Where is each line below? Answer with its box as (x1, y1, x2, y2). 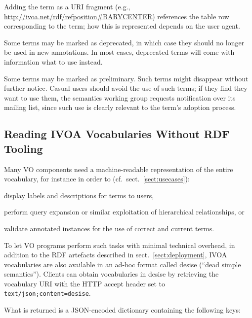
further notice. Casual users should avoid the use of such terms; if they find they (4, 83, 248, 93)
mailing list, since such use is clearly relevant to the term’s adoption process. (4, 102, 236, 112)
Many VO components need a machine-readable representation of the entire (4, 164, 233, 174)
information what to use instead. (4, 56, 103, 67)
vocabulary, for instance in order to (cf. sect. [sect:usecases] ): (4, 174, 190, 184)
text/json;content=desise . (4, 288, 91, 298)
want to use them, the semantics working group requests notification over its (4, 92, 236, 103)
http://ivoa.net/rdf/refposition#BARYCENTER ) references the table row (4, 11, 229, 21)
